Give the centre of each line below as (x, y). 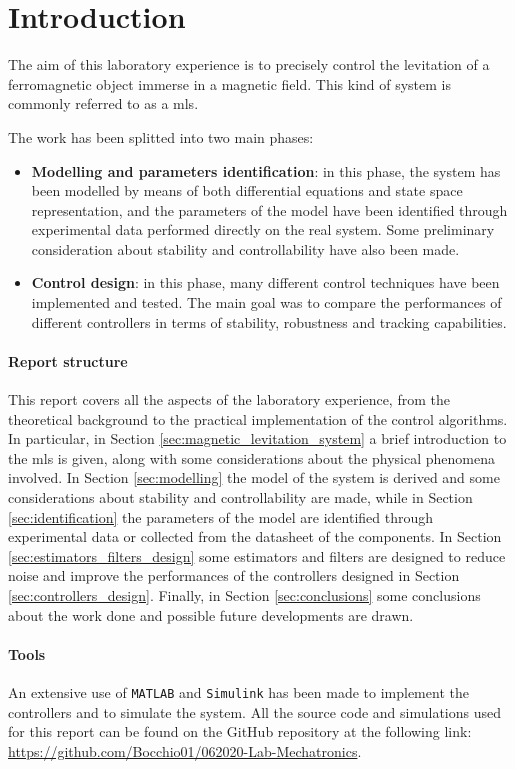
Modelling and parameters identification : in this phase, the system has (266, 170)
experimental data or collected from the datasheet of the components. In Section (255, 536)
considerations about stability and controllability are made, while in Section (240, 497)
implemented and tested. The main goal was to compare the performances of (266, 302)
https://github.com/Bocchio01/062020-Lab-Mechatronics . (185, 750)
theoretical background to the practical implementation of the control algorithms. (258, 418)
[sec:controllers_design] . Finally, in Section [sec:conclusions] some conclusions (244, 594)
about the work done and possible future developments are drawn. (211, 614)
